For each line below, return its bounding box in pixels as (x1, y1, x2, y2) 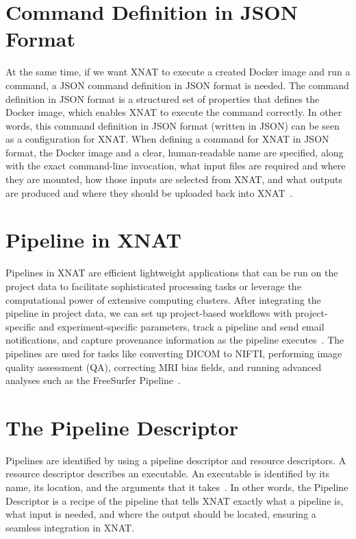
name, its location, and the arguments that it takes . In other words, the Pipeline (5, 480, 348, 494)
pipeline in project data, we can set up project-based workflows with (5, 306, 292, 320)
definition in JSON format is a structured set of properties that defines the (5, 91, 320, 106)
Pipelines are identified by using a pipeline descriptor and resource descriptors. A (5, 453, 346, 467)
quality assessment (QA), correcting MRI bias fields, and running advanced (5, 359, 322, 374)
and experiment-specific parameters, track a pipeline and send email (38, 319, 325, 333)
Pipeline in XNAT (5, 226, 181, 254)
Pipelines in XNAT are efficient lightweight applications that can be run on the (5, 265, 338, 280)
